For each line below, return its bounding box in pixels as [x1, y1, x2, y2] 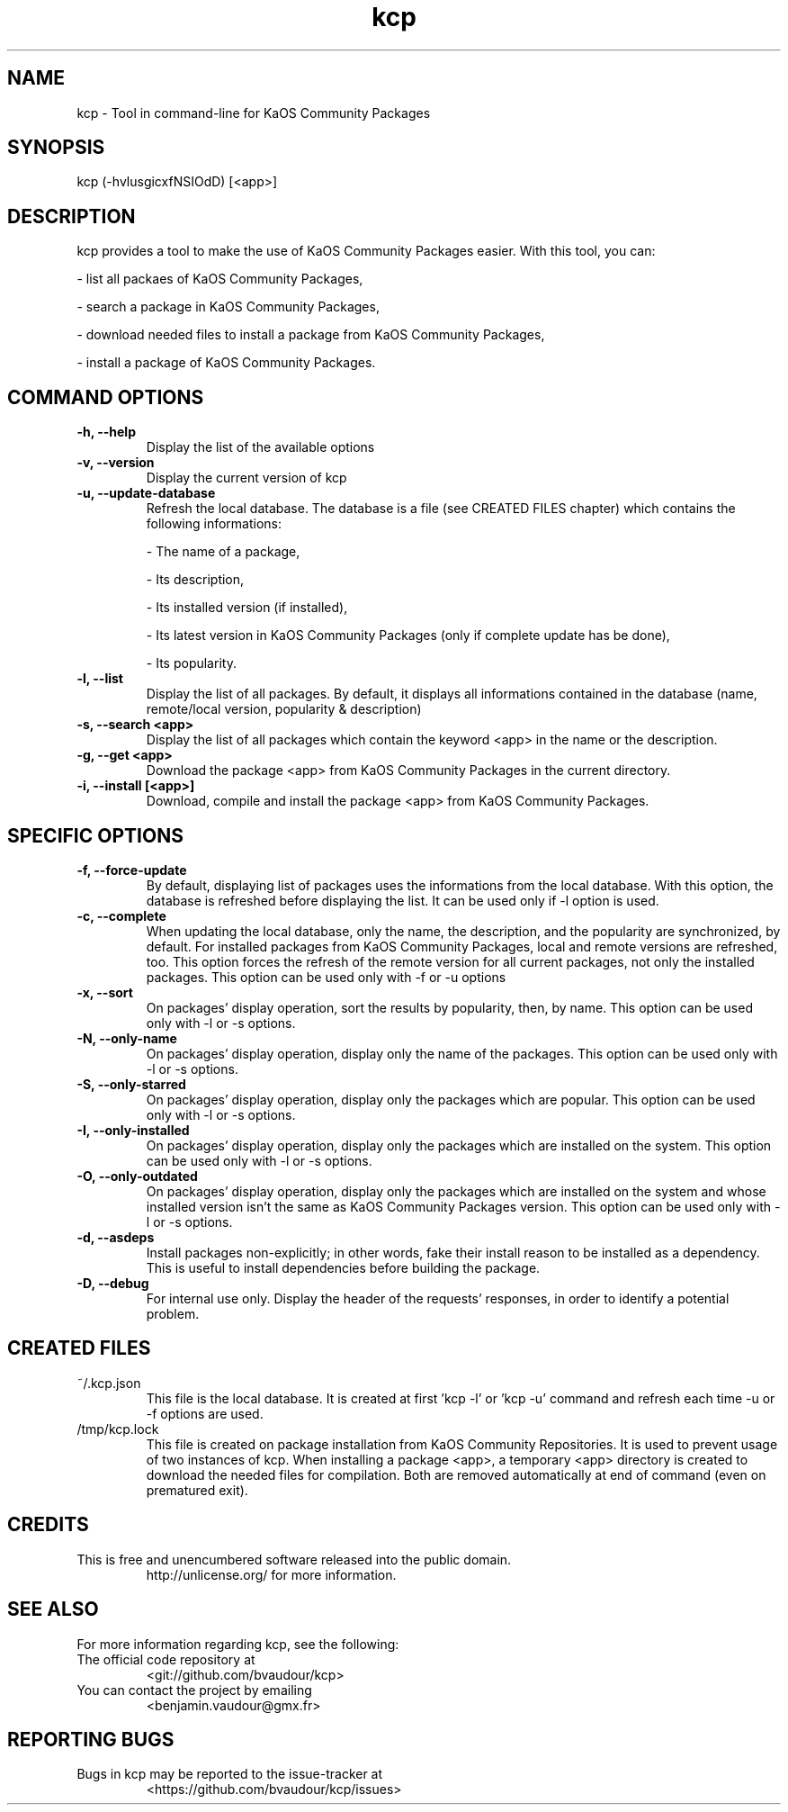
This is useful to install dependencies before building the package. [146, 1259, 541, 1276]
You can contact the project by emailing [76, 1681, 312, 1698]
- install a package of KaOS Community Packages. [76, 355, 376, 371]
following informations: [146, 516, 282, 532]
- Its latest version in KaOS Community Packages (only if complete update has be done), [146, 627, 670, 644]
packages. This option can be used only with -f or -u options [146, 969, 506, 985]
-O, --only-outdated [76, 1167, 198, 1184]
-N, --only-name [76, 1030, 177, 1046]
